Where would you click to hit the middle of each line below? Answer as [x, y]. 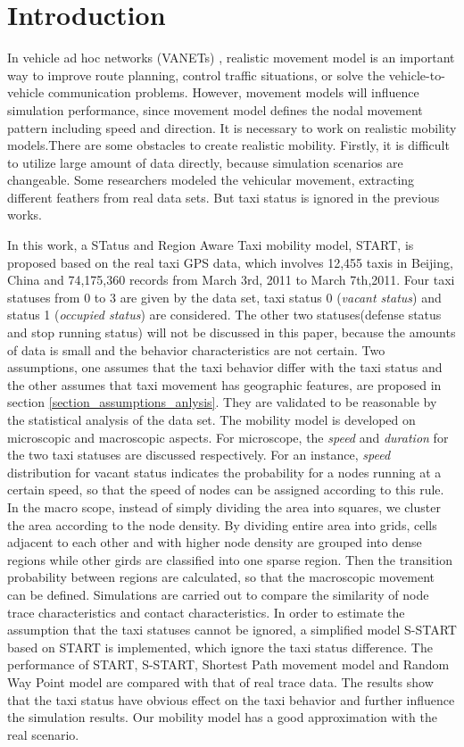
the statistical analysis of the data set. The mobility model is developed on [211, 419]
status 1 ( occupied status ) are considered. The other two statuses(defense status [224, 315]
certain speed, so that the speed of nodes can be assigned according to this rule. [226, 490]
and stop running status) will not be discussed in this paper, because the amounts [232, 332]
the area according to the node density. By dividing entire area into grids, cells [222, 524]
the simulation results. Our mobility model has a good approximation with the [222, 717]
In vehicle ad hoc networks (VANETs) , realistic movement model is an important [231, 58]
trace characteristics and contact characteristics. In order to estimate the [206, 612]
